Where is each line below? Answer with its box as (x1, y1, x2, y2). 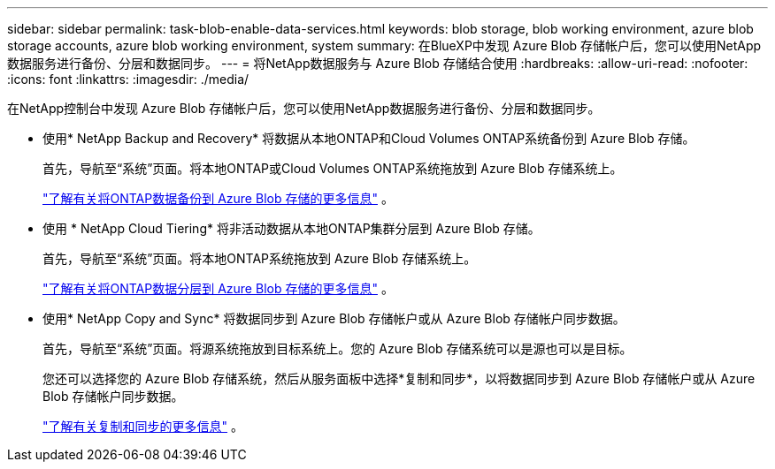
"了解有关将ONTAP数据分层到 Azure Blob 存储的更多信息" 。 (42, 281, 394, 296)
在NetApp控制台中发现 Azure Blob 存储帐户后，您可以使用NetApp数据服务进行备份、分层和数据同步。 (7, 101, 601, 116)
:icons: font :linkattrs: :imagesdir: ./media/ (7, 72, 249, 87)
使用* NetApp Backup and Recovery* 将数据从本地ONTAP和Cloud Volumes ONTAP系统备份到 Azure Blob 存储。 (42, 131, 695, 146)
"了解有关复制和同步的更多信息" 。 (42, 419, 243, 434)
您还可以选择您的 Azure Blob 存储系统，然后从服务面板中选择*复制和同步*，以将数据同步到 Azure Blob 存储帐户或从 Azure (42, 371, 756, 386)
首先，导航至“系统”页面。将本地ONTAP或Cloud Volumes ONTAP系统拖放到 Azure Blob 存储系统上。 (42, 161, 623, 176)
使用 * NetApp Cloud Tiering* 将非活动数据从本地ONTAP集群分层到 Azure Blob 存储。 (42, 221, 541, 236)
